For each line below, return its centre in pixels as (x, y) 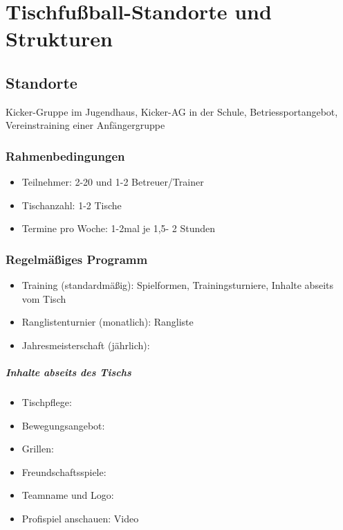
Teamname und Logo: (68, 495)
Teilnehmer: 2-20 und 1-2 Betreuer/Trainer (113, 182)
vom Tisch (44, 298)
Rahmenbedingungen (65, 156)
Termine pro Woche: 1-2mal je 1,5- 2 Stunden (119, 228)
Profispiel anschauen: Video (80, 519)
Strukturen (59, 38)
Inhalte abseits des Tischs (68, 372)
